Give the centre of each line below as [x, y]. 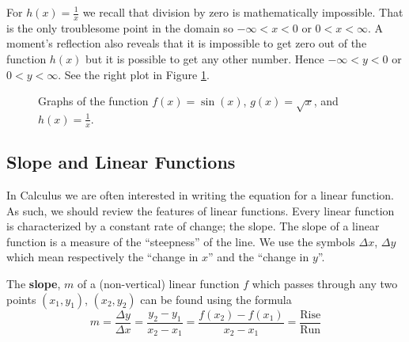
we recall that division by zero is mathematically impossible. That [243, 12]
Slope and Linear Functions [121, 162]
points [21, 299]
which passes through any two [325, 283]
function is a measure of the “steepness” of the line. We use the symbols [181, 241]
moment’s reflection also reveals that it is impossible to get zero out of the [187, 43]
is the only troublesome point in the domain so [120, 27]
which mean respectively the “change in [102, 257]
